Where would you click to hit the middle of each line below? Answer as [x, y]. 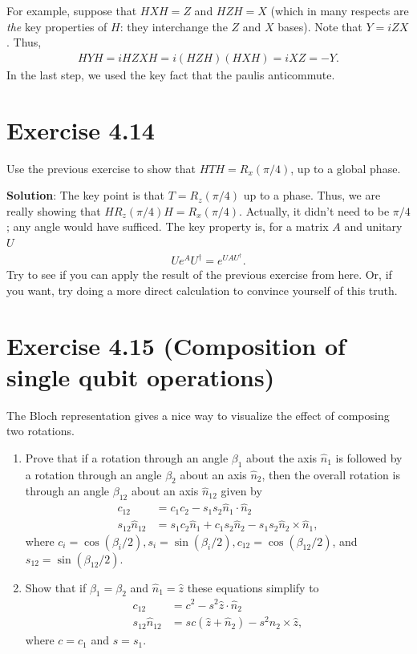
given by [241, 491]
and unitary [373, 226]
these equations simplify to [253, 587]
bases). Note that [320, 26]
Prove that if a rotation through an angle [127, 457]
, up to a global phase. [346, 168]
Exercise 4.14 [81, 129]
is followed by [369, 457]
